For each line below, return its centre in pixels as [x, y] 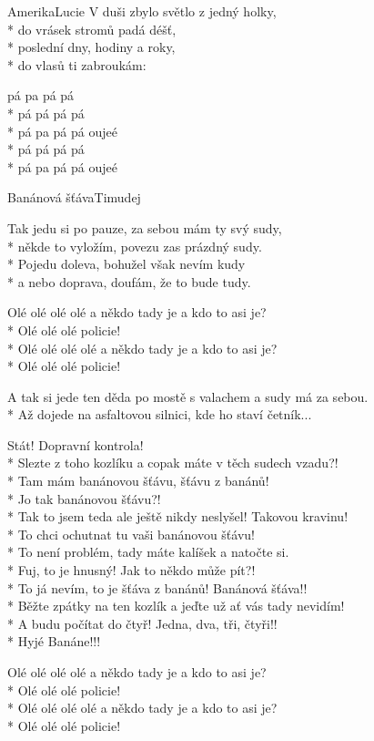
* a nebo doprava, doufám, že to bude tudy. [129, 281]
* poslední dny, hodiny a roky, [91, 47]
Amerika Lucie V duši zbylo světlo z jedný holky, [142, 11]
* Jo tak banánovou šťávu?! [84, 498]
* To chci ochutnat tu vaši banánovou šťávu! [131, 534]
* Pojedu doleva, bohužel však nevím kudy [126, 264]
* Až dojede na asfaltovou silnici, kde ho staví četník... [160, 414]
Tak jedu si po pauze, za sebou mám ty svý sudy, [145, 227]
